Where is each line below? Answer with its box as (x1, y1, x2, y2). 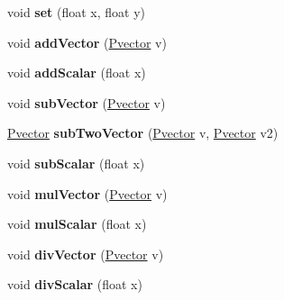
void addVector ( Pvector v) (7, 32, 167, 51)
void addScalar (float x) (7, 63, 146, 82)
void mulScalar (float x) (7, 214, 147, 233)
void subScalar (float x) (7, 153, 145, 172)
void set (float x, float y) (7, 3, 146, 21)
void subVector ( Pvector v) (7, 93, 166, 112)
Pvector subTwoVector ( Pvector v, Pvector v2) (7, 123, 279, 142)
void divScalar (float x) (7, 275, 142, 294)
